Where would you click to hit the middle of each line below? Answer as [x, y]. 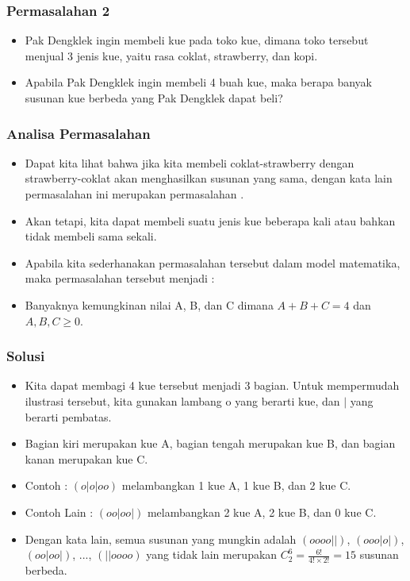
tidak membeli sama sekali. [91, 236]
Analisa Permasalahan [79, 133]
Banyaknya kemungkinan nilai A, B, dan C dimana [149, 304]
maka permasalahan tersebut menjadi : [120, 278]
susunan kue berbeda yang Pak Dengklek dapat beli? [154, 98]
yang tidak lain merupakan [212, 554]
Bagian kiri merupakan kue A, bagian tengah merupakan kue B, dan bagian [210, 443]
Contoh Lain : [59, 512]
